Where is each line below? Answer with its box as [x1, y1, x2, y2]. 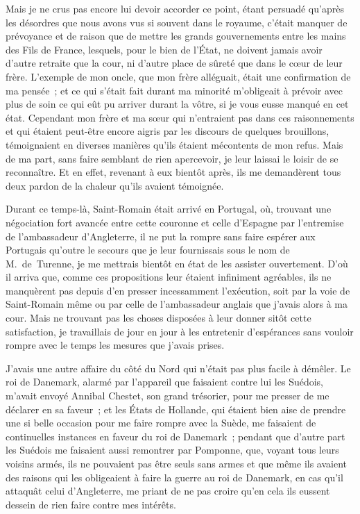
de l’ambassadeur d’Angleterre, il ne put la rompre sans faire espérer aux [6, 229, 316, 243]
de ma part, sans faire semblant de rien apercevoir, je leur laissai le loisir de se [6, 151, 338, 165]
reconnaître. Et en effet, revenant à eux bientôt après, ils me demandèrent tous [6, 165, 341, 179]
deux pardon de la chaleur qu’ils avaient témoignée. [6, 178, 224, 192]
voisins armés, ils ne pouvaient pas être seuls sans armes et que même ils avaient [6, 456, 348, 470]
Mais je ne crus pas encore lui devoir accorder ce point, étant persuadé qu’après [6, 1, 344, 15]
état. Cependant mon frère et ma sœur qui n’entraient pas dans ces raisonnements [6, 110, 354, 124]
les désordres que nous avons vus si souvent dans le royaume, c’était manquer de [6, 15, 348, 29]
